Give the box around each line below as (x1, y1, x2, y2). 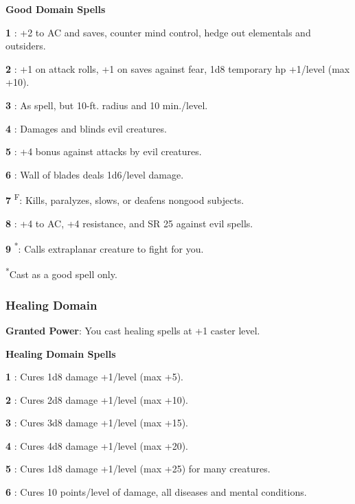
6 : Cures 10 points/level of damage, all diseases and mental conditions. (5, 485, 307, 499)
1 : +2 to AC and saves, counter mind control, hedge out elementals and (5, 25, 311, 39)
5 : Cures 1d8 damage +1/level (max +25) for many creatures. (5, 461, 271, 476)
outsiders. (5, 38, 46, 53)
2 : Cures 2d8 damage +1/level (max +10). (5, 392, 188, 406)
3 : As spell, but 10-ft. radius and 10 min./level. (5, 98, 208, 112)
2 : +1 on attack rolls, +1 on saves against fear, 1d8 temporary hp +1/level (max (5, 61, 350, 76)
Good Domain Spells (5, 2, 106, 16)
